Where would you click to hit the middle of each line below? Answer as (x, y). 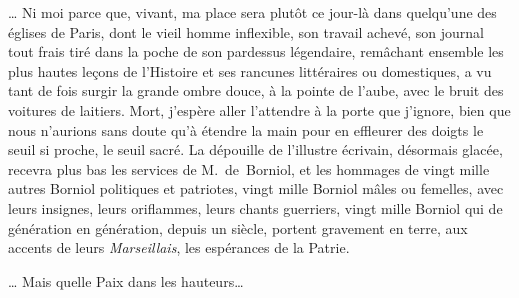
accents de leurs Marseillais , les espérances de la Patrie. (179, 247)
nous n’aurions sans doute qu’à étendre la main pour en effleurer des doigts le (246, 129)
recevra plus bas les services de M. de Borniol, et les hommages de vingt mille (249, 168)
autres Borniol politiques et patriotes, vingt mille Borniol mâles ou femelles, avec (256, 188)
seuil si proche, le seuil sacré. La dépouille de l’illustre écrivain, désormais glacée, (255, 149)
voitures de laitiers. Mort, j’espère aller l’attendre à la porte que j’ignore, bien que (259, 109)
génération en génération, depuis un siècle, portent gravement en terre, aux (238, 227)
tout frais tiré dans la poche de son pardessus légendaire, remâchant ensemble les (256, 51)
